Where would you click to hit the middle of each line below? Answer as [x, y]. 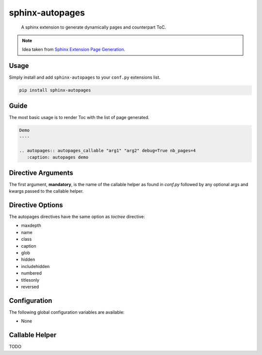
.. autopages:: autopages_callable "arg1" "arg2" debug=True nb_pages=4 [107, 150]
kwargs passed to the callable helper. [46, 191]
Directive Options [36, 205]
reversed [30, 287]
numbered [32, 273]
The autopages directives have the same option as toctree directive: [77, 217]
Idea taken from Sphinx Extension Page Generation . [74, 50]
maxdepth [31, 225]
